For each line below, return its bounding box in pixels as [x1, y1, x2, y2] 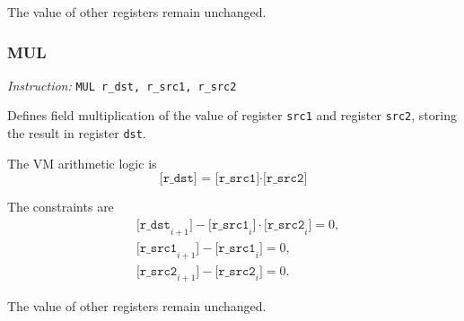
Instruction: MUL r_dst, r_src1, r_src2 [7, 75, 237, 94]
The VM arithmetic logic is [7, 153, 157, 172]
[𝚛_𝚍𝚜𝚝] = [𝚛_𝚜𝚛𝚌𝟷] [159, 172, 260, 186]
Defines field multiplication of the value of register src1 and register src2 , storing [7, 106, 457, 125]
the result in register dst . [7, 124, 146, 143]
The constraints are [7, 197, 114, 216]
